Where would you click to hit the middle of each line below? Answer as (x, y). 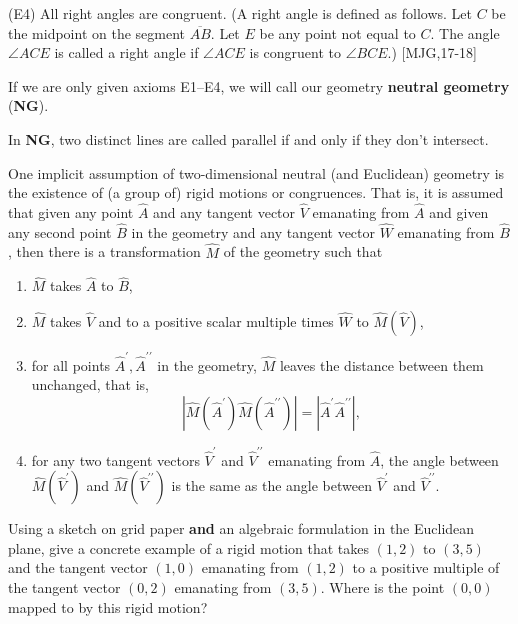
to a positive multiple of (426, 567)
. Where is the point (382, 587)
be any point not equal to (337, 32)
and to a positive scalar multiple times (216, 321)
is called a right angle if (126, 52)
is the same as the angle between (271, 485)
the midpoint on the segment (97, 32)
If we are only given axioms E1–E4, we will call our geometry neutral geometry (259, 85)
